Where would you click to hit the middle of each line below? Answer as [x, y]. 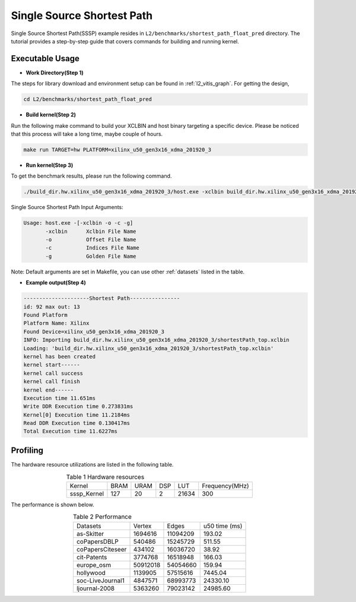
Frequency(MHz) [225, 486]
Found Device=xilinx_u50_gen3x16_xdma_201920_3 [94, 332]
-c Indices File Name [92, 248]
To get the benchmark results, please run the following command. [91, 176]
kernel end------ [49, 390]
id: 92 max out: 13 [52, 307]
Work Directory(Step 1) [55, 73]
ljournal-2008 [96, 588]
